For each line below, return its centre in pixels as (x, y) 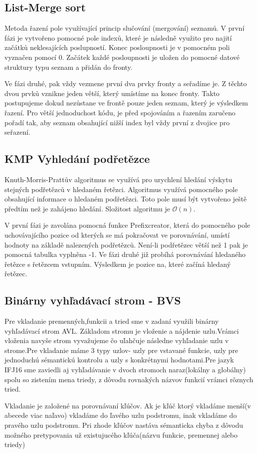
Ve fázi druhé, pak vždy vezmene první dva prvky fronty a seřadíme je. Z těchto (126, 83)
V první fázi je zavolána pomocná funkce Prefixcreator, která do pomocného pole (128, 225)
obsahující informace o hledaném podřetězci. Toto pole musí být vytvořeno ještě (126, 199)
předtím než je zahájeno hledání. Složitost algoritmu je (87, 208)
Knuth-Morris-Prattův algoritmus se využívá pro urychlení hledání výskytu (118, 179)
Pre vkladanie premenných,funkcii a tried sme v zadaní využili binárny (112, 321)
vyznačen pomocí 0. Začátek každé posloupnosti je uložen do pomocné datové (122, 57)
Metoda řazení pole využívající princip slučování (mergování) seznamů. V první (125, 28)
